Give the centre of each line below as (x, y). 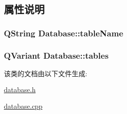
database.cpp (23, 106)
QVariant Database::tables (56, 55)
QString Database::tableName (64, 33)
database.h (20, 90)
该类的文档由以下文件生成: (46, 73)
